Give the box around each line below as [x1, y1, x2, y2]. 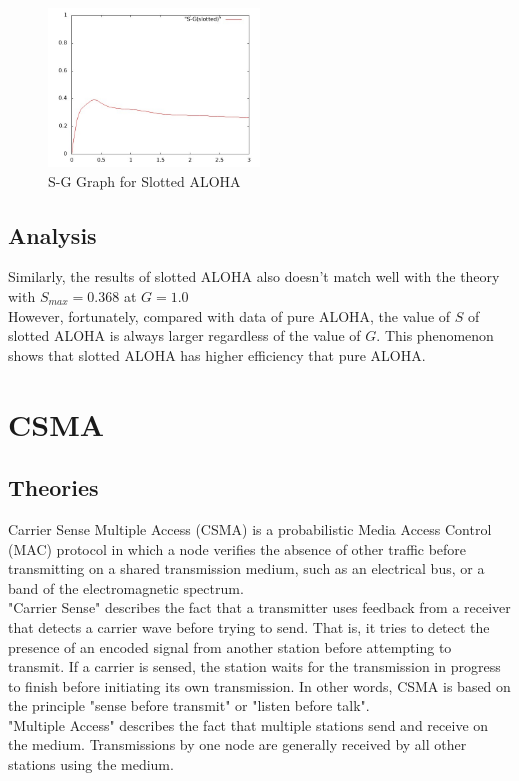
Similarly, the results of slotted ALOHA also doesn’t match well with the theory [8, 266, 500, 287]
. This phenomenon [376, 325, 494, 346]
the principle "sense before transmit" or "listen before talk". [8, 695, 370, 716]
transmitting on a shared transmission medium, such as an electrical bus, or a [8, 558, 485, 579]
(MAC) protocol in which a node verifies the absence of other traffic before [8, 538, 467, 559]
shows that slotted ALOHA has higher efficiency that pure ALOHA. [8, 344, 426, 365]
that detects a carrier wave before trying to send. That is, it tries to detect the [8, 616, 490, 637]
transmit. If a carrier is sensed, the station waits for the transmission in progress [8, 656, 501, 677]
